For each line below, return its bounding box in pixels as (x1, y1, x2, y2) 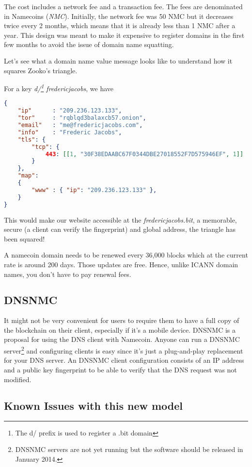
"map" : (17, 172, 39, 179)
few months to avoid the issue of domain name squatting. (4, 39, 174, 49)
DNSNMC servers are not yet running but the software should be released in (15, 444, 243, 454)
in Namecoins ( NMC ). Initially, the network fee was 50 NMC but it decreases (4, 11, 234, 21)
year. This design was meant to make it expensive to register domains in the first (4, 30, 245, 40)
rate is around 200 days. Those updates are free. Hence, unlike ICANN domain (4, 259, 238, 269)
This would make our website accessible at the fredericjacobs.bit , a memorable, (4, 214, 237, 225)
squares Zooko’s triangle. (4, 65, 78, 75)
